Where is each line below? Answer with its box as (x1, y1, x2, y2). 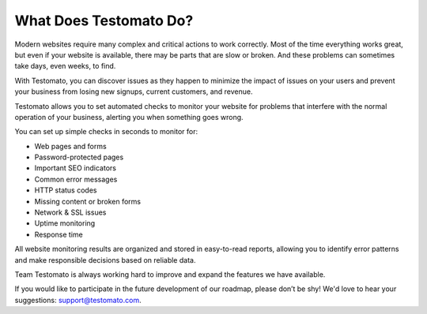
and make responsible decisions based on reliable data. (14, 255, 196, 264)
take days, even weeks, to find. (14, 62, 116, 71)
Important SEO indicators (34, 163, 116, 173)
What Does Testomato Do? (14, 12, 194, 29)
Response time (34, 230, 83, 239)
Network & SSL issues (34, 207, 107, 217)
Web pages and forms (34, 141, 107, 151)
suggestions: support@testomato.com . (14, 295, 142, 305)
